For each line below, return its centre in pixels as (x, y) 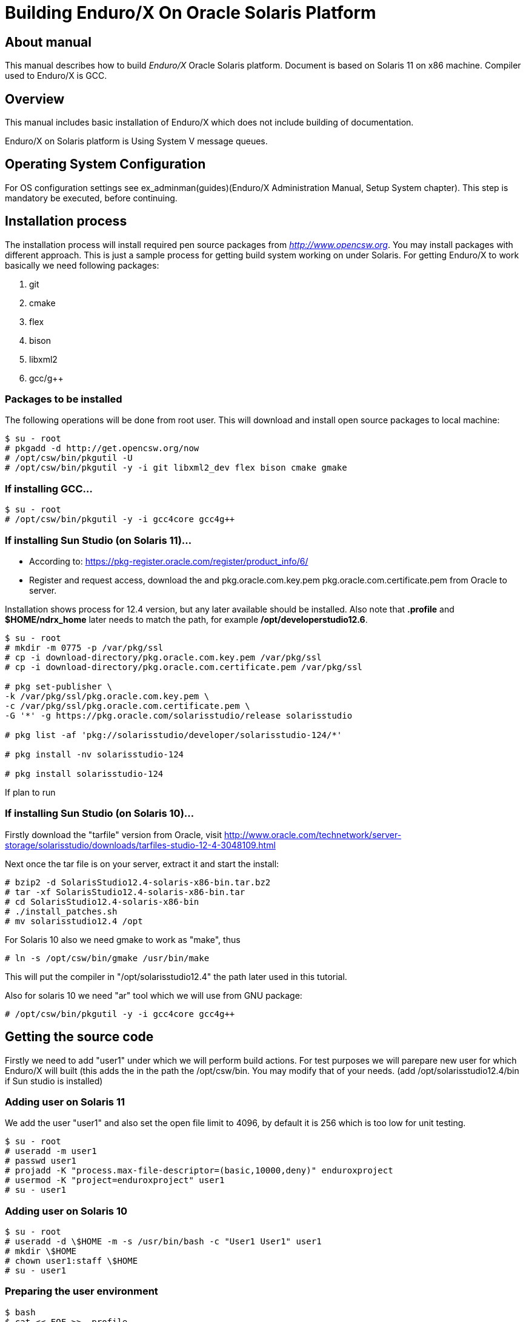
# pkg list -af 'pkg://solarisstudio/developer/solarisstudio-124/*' (174, 735)
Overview (35, 99)
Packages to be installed (64, 399)
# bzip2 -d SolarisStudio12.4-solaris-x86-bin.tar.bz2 (138, 882)
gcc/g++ (46, 378)
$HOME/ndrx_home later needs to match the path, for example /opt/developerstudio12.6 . (186, 619)
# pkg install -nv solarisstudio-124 (95, 754)
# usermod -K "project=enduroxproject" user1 (115, 1180)
